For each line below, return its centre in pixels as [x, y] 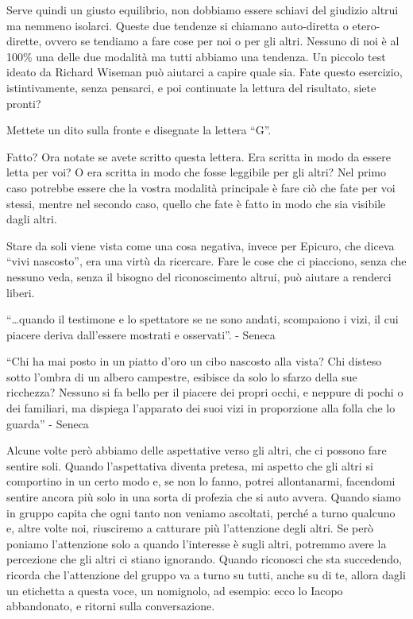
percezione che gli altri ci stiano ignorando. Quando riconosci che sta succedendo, [204, 559]
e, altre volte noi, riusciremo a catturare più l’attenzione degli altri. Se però [190, 528]
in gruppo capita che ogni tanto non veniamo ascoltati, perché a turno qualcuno [201, 512]
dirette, [24, 41]
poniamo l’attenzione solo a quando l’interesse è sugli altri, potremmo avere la [197, 543]
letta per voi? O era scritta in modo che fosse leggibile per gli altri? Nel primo [196, 172]
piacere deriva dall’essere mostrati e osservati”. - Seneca [141, 334]
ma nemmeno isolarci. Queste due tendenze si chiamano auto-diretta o [178, 25]
